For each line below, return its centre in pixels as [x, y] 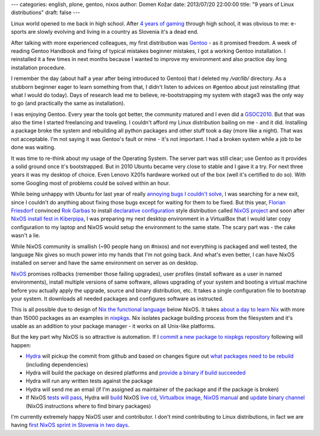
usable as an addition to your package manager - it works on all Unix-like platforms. [113, 326]
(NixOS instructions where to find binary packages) [88, 406]
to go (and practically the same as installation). [68, 103]
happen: [21, 345]
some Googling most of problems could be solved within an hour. [90, 183]
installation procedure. [39, 68]
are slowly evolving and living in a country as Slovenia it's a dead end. [113, 32]
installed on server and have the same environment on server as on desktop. [105, 263]
